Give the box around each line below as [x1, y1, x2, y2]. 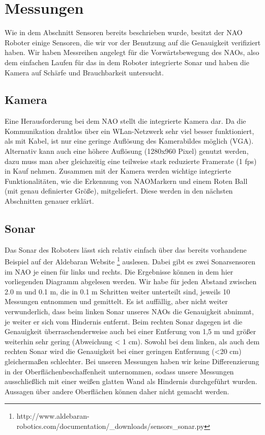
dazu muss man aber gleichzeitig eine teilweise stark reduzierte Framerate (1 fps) [5, 155, 257, 166]
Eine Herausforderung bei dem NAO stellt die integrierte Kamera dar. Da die [5, 116, 246, 126]
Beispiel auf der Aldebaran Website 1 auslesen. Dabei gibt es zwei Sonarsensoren [5, 255, 256, 267]
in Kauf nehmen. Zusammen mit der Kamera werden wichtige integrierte [5, 166, 231, 176]
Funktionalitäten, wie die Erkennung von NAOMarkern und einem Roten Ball [5, 175, 248, 186]
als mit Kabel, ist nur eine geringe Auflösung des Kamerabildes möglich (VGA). [5, 135, 254, 146]
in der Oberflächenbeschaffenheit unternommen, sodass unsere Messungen [5, 366, 234, 376]
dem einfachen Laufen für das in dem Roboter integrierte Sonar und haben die [5, 57, 249, 67]
